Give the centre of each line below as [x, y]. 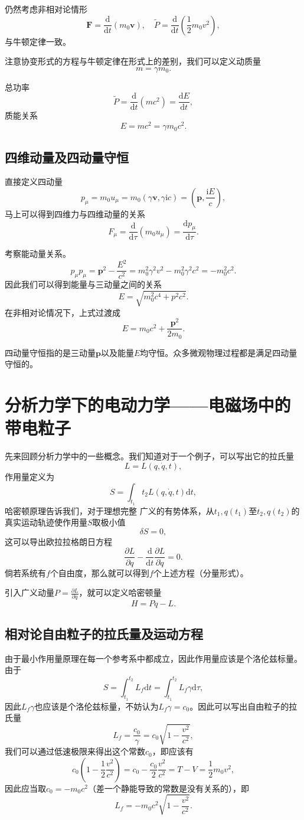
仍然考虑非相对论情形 [46, 9]
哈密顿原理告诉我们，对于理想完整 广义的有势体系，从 [109, 510]
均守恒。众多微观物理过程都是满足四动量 [219, 352]
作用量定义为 [30, 476]
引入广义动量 [30, 592]
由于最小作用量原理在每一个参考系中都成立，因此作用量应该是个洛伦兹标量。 [153, 658]
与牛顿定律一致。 [38, 41]
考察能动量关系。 [38, 254]
